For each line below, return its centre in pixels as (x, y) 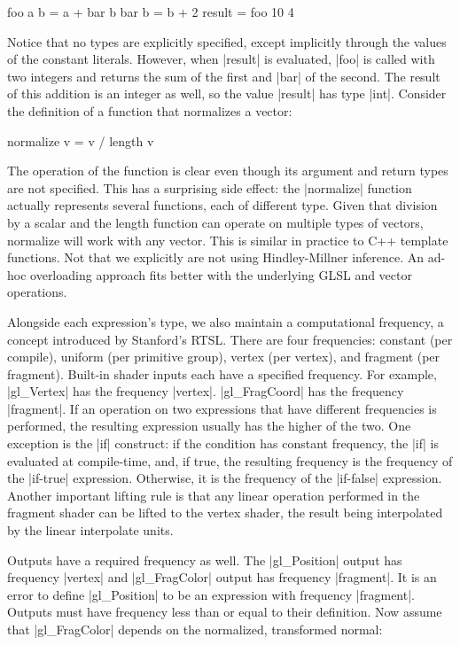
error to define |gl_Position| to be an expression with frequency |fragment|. (211, 594)
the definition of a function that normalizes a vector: (150, 110)
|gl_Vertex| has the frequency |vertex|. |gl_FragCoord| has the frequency (206, 391)
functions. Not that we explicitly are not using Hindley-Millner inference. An (216, 257)
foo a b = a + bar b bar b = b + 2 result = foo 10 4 (151, 12)
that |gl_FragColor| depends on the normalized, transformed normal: (195, 629)
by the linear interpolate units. (90, 530)
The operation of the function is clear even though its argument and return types (228, 171)
